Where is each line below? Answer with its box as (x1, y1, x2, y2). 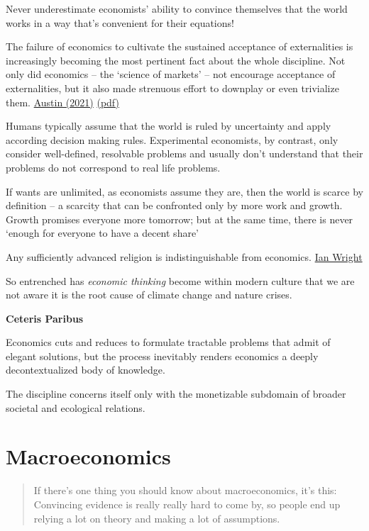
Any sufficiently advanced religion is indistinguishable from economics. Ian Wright (6, 249, 363, 264)
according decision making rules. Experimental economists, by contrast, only (6, 132, 338, 147)
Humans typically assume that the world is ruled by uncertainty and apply (6, 118, 331, 133)
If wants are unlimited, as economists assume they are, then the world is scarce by (6, 184, 363, 199)
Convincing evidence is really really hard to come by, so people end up (33, 496, 341, 511)
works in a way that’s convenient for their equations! (6, 15, 234, 30)
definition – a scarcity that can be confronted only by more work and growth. (6, 198, 343, 213)
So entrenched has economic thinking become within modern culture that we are (6, 273, 355, 288)
